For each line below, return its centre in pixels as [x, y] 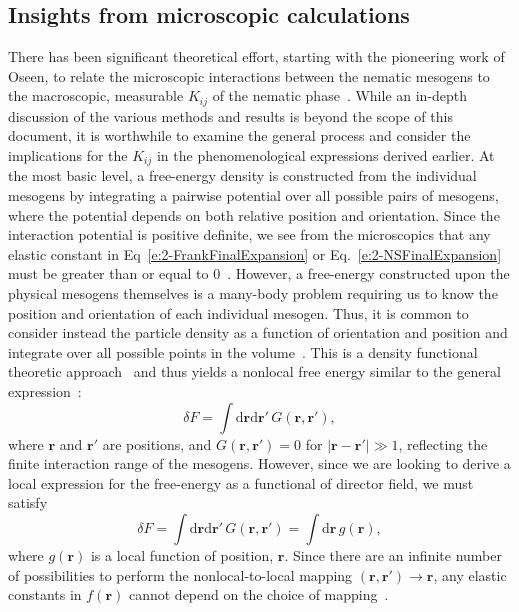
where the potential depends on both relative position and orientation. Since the [254, 214]
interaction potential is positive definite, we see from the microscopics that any [249, 234]
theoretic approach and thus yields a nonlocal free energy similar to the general [254, 371]
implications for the [68, 155]
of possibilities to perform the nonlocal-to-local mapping [180, 574]
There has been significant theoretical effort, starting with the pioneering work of [256, 56]
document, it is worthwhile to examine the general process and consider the [239, 135]
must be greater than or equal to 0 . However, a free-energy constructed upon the [259, 273]
